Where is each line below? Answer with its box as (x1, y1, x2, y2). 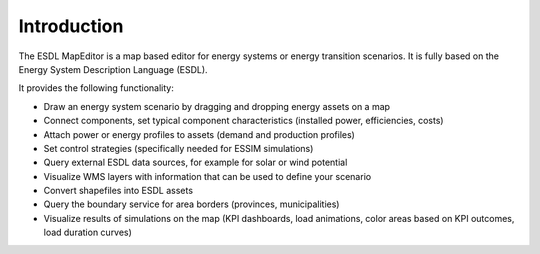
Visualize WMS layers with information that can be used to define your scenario (43, 170, 372, 182)
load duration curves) (43, 226, 132, 239)
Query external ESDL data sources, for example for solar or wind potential (43, 156, 348, 169)
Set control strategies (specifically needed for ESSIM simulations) (43, 142, 314, 154)
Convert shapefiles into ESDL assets (43, 185, 194, 197)
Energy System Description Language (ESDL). (18, 63, 209, 75)
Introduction (18, 15, 124, 37)
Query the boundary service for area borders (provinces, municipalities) (43, 198, 340, 210)
